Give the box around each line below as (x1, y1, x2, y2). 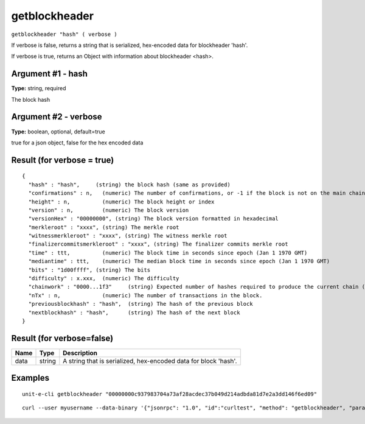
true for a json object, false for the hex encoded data (11, 139, 144, 146)
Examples (11, 373, 50, 383)
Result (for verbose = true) (11, 155, 114, 165)
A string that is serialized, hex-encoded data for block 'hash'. (63, 356, 237, 365)
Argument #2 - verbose (11, 111, 103, 122)
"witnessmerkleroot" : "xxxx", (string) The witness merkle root (28, 232, 228, 239)
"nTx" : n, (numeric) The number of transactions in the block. (28, 292, 263, 299)
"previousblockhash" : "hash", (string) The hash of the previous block (28, 300, 253, 308)
